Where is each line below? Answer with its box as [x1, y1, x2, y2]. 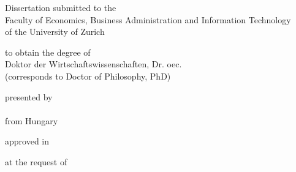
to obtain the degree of [5, 45, 91, 58]
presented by [5, 90, 53, 103]
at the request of [5, 155, 67, 168]
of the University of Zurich [5, 25, 105, 38]
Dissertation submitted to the [5, 1, 116, 13]
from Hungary [5, 114, 58, 127]
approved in [5, 135, 50, 148]
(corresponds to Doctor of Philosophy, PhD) [5, 69, 171, 82]
